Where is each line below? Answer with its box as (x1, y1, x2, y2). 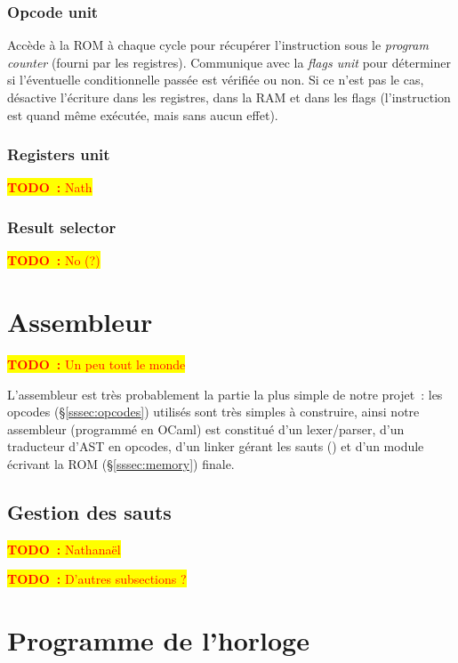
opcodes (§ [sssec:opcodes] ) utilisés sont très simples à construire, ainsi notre (7, 402, 420, 421)
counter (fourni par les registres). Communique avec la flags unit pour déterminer (7, 53, 451, 71)
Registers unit (7, 143, 110, 166)
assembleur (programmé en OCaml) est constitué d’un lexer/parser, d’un (7, 419, 405, 438)
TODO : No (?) (7, 251, 100, 270)
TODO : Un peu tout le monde (7, 354, 186, 373)
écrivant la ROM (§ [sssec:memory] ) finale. (7, 454, 235, 473)
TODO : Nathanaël (7, 539, 121, 558)
